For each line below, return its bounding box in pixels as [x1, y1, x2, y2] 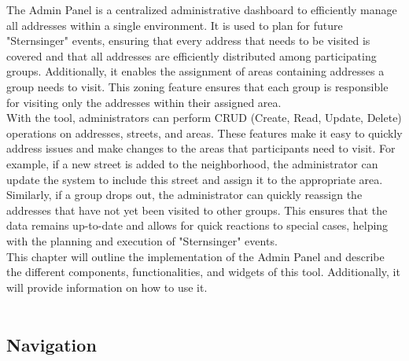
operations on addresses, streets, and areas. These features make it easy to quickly [6, 124, 403, 141]
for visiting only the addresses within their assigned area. [6, 94, 282, 110]
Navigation [6, 333, 97, 357]
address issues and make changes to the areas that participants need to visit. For [6, 140, 396, 157]
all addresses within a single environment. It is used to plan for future [6, 17, 343, 33]
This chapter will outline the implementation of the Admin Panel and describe [6, 248, 385, 264]
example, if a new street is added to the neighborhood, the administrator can [6, 155, 378, 171]
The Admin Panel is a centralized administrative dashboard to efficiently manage [6, 2, 397, 17]
